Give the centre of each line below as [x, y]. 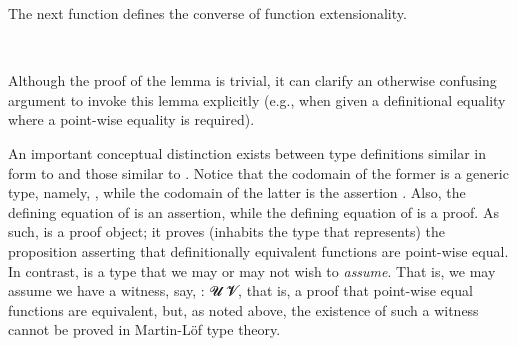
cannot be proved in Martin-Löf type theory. [144, 329]
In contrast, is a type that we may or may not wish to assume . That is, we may [252, 270]
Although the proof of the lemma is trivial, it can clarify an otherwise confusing [252, 80]
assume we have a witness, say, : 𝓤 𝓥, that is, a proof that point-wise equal [240, 290]
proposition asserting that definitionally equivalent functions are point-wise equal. [258, 250]
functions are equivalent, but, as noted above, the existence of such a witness [243, 309]
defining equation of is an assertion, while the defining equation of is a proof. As [253, 211]
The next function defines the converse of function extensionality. [207, 13]
